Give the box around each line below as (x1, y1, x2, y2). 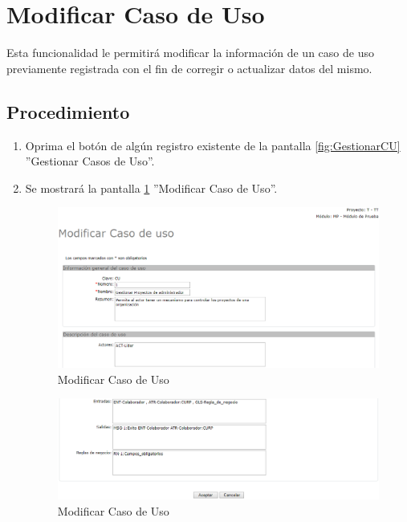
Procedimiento (6, 99, 130, 124)
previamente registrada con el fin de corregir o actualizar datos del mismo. (6, 59, 372, 76)
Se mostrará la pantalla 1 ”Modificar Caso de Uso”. (25, 179, 278, 196)
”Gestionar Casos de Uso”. (25, 153, 155, 169)
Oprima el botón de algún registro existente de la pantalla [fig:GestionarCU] (25, 137, 401, 153)
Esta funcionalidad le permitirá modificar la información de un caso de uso (6, 44, 374, 61)
